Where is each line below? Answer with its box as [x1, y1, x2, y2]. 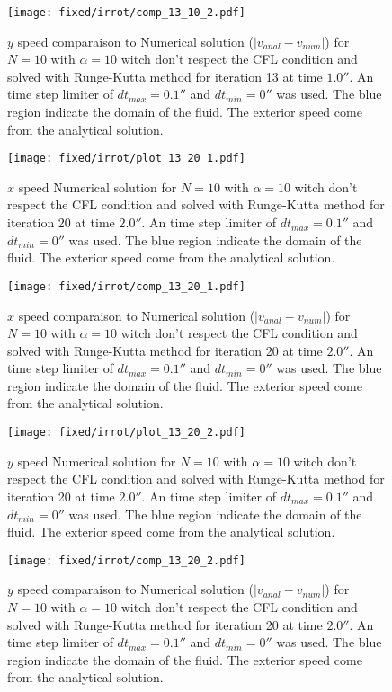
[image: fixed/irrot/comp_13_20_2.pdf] [7, 554, 245, 567]
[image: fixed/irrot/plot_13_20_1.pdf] [7, 152, 245, 165]
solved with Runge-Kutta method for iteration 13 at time [7, 67, 323, 85]
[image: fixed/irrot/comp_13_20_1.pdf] [7, 279, 245, 293]
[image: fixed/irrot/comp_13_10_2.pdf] [7, 6, 245, 19]
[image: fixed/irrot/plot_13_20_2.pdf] [7, 426, 245, 439]
